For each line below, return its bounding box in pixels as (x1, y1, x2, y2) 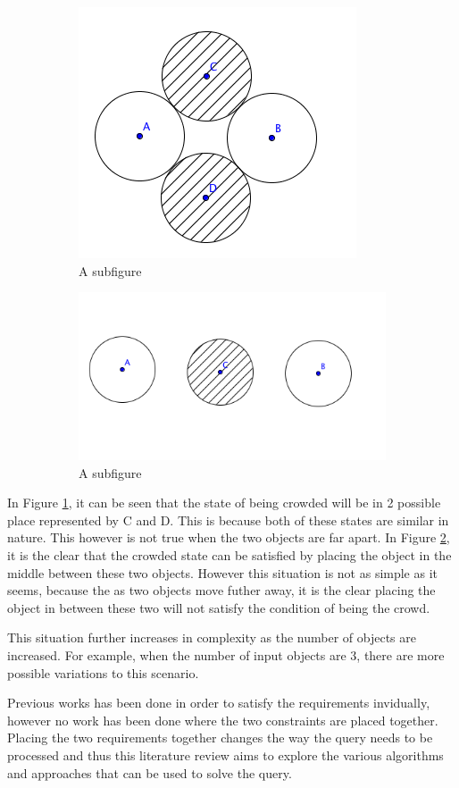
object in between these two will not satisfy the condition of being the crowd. (7, 598, 430, 616)
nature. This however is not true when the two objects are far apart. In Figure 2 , (7, 528, 450, 547)
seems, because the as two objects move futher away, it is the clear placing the (7, 581, 436, 599)
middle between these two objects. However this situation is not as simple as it (7, 563, 438, 582)
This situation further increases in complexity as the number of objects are (7, 628, 416, 647)
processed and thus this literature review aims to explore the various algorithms (7, 745, 444, 764)
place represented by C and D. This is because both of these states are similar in (7, 510, 449, 529)
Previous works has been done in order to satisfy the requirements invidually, (7, 693, 430, 712)
